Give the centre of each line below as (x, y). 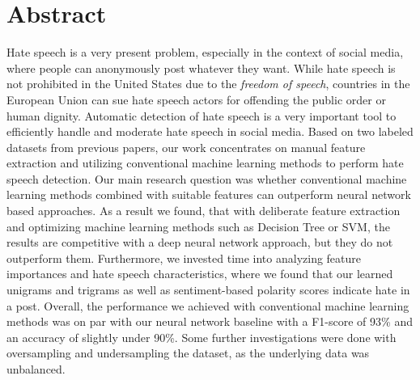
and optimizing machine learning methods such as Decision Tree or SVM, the (198, 226)
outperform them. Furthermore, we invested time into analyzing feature (184, 258)
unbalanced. (36, 369)
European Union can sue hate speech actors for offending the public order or (196, 99)
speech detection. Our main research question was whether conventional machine (207, 178)
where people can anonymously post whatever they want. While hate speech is (201, 68)
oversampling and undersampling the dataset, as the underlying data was (188, 353)
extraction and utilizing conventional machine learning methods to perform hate (205, 163)
